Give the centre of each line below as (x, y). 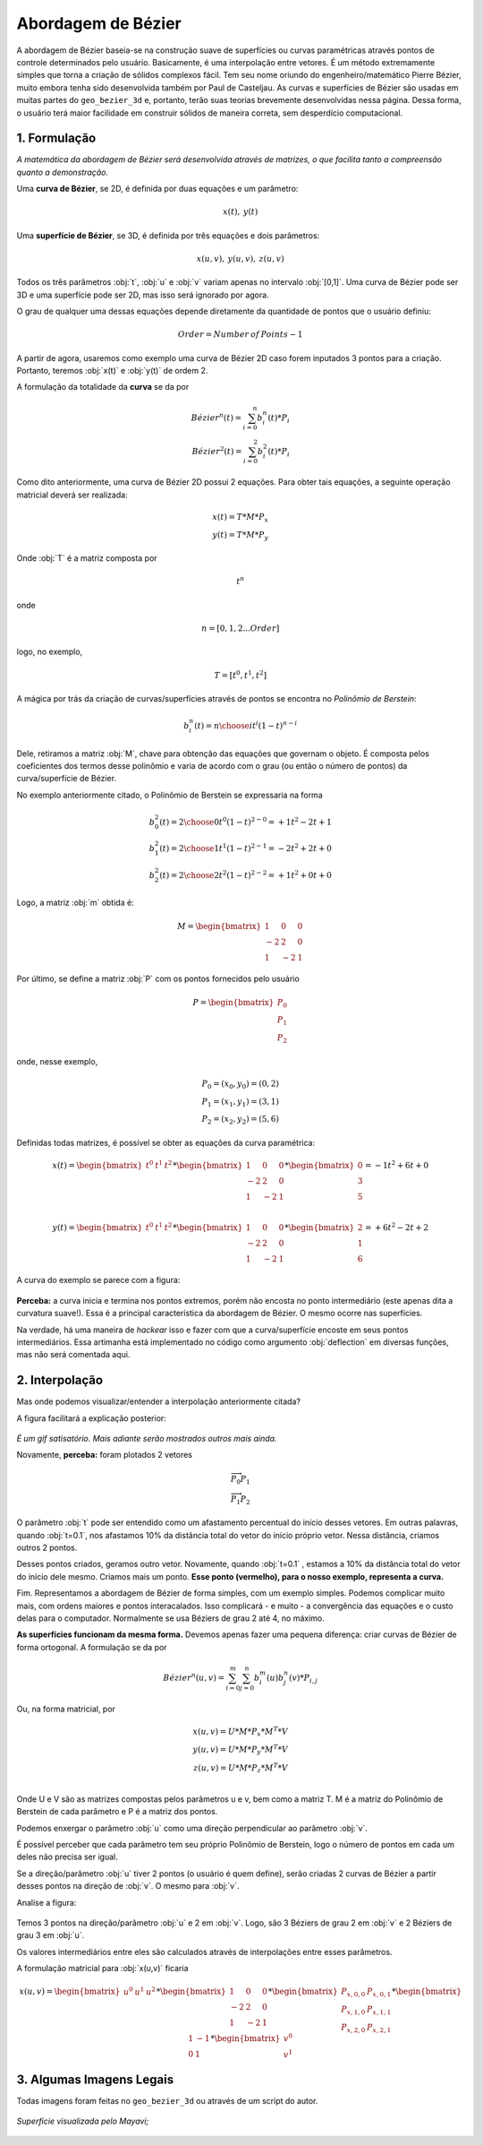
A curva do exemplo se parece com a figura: (98, 1280)
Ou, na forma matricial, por (66, 1709)
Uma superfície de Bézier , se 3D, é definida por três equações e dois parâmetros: (168, 235)
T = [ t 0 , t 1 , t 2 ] (241, 674)
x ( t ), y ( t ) (240, 212)
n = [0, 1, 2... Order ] (241, 628)
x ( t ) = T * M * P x (240, 518)
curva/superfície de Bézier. (66, 779)
